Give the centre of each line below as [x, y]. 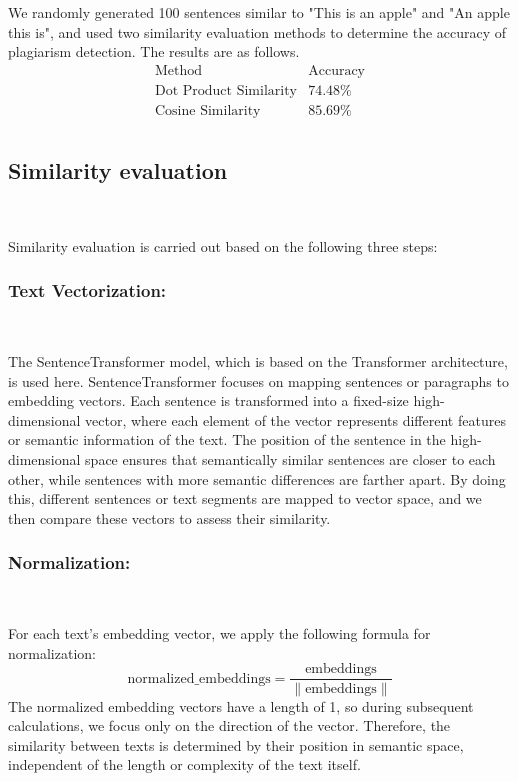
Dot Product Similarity [226, 90]
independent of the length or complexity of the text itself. [184, 764]
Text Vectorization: [87, 290]
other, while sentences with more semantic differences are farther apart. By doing [257, 478]
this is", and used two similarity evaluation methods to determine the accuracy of [257, 31]
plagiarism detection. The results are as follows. [154, 51]
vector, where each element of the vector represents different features [295, 419]
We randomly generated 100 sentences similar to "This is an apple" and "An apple [259, 12]
